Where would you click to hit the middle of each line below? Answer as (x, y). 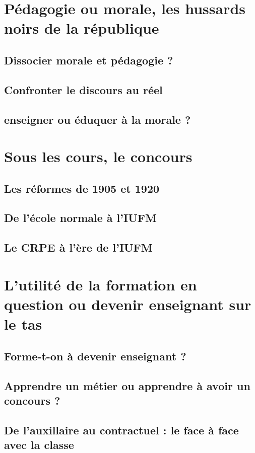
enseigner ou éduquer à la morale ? (98, 119)
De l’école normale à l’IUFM (80, 218)
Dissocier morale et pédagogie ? (89, 60)
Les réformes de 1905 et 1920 (82, 188)
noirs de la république (82, 28)
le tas (23, 324)
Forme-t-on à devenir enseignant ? (95, 356)
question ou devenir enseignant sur (128, 304)
